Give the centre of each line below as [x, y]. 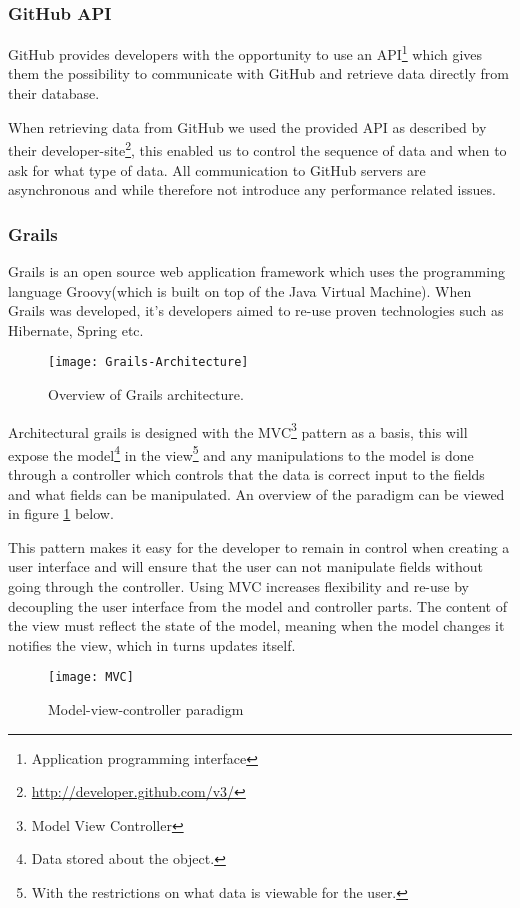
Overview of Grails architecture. [146, 393]
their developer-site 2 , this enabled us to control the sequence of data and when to [257, 148]
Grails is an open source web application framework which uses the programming [256, 270]
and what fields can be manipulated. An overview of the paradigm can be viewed [256, 493]
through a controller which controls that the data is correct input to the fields [246, 474]
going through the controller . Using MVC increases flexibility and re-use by [238, 586]
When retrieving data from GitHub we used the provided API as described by [247, 126]
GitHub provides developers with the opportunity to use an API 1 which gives [245, 52]
